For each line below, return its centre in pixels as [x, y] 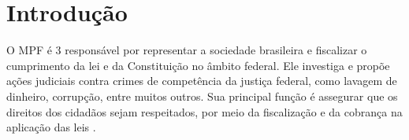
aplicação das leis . [51, 127]
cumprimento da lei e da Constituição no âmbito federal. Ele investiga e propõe [198, 65]
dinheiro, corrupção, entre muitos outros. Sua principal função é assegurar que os [202, 96]
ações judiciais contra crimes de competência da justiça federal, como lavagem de [202, 81]
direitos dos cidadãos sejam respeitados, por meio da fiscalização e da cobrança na [204, 111]
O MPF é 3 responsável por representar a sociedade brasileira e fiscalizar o [187, 50]
